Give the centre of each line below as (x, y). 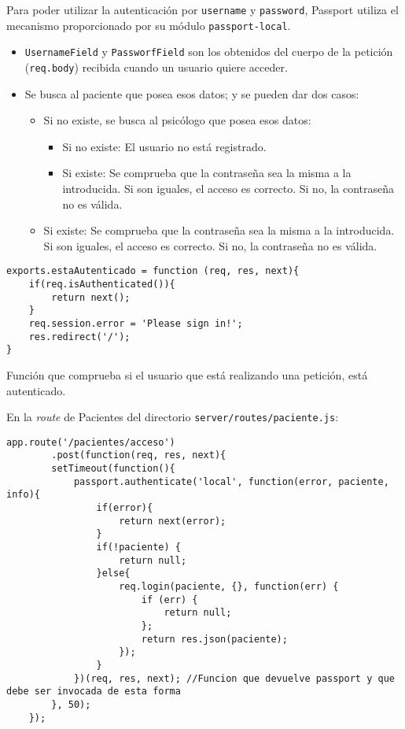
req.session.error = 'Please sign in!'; (136, 324)
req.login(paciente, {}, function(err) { (229, 587)
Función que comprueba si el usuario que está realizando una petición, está (187, 374)
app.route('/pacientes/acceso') (91, 442)
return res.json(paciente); (214, 639)
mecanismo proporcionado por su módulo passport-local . (149, 25)
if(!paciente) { (138, 548)
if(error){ (125, 508)
